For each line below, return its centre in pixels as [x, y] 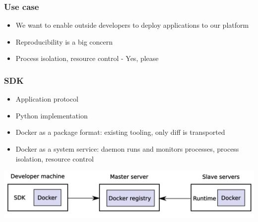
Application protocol [47, 99]
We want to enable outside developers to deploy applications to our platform [132, 25]
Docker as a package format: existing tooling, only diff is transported [120, 132]
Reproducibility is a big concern [64, 41]
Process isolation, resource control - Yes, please [87, 58]
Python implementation [52, 115]
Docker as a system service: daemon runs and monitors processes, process [127, 149]
